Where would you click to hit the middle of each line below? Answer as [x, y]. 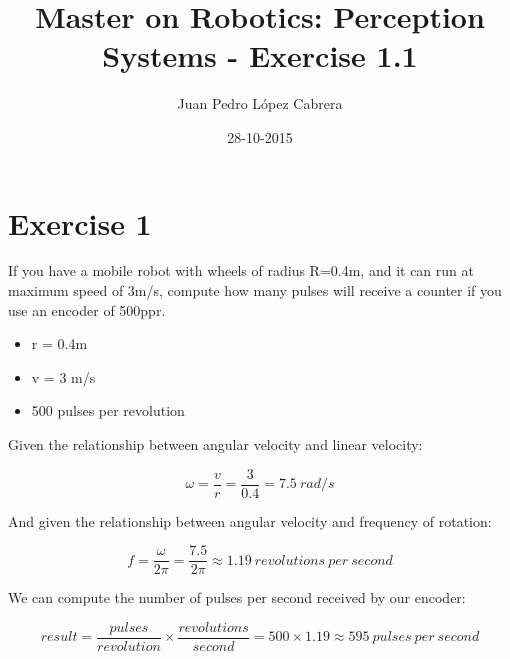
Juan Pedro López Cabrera [260, 103]
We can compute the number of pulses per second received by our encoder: [237, 597]
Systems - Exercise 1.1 [260, 55]
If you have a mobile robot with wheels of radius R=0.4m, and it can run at [241, 270]
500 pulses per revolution [108, 410]
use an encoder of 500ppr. [87, 309]
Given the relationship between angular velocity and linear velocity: [215, 444]
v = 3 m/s [63, 376]
